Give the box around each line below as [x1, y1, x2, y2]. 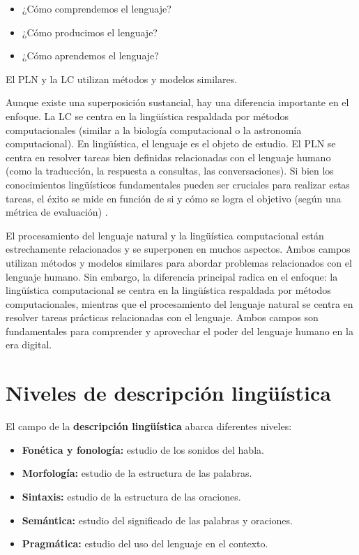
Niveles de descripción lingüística [6, 378, 331, 407]
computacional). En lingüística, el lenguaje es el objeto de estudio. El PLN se [6, 136, 336, 151]
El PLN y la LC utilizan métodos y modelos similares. [6, 71, 238, 86]
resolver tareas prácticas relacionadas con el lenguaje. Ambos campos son [6, 310, 319, 325]
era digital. [6, 337, 52, 352]
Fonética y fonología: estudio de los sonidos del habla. [22, 442, 264, 457]
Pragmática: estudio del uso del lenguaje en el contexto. [22, 536, 268, 551]
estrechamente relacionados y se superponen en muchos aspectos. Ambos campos [6, 242, 351, 256]
